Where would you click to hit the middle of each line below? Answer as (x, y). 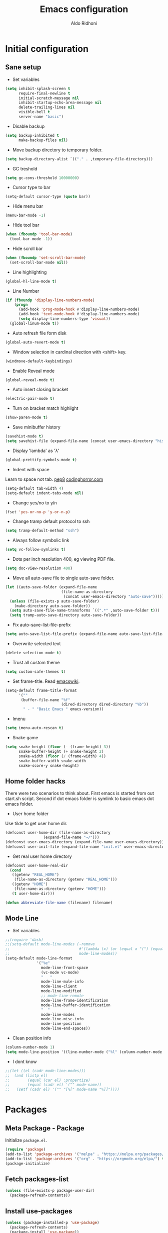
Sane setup (23, 67)
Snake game (25, 737)
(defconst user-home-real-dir (37, 865)
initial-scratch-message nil (49, 98)
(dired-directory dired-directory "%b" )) (105, 704)
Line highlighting (29, 272)
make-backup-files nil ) (43, 140)
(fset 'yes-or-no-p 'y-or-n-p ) (38, 512)
